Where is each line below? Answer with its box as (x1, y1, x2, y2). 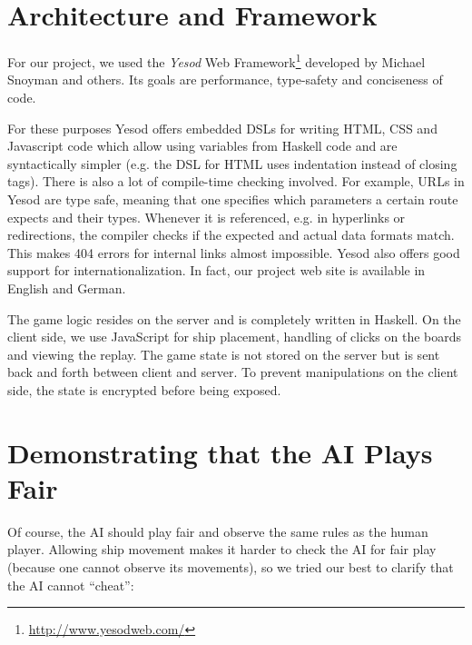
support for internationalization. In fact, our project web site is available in (7, 261, 426, 280)
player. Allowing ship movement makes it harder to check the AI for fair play (7, 540, 437, 559)
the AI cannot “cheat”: (7, 575, 134, 594)
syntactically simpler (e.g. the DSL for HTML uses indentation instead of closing (7, 154, 457, 173)
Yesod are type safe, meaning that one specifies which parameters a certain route (7, 189, 458, 208)
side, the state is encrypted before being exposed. (7, 380, 281, 399)
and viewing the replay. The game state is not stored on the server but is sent (7, 344, 440, 363)
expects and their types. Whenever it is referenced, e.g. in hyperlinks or (7, 207, 406, 226)
